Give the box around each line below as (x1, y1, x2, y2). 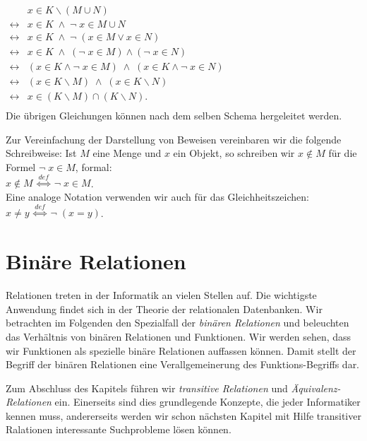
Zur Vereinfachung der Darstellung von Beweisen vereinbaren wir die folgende (6, 131, 342, 146)
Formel (6, 160, 36, 175)
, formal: (75, 160, 112, 175)
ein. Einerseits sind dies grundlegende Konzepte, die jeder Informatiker (54, 394, 361, 409)
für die (328, 146, 357, 160)
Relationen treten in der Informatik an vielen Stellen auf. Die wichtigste (6, 288, 317, 302)
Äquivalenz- (291, 380, 341, 395)
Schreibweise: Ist (6, 146, 77, 160)
